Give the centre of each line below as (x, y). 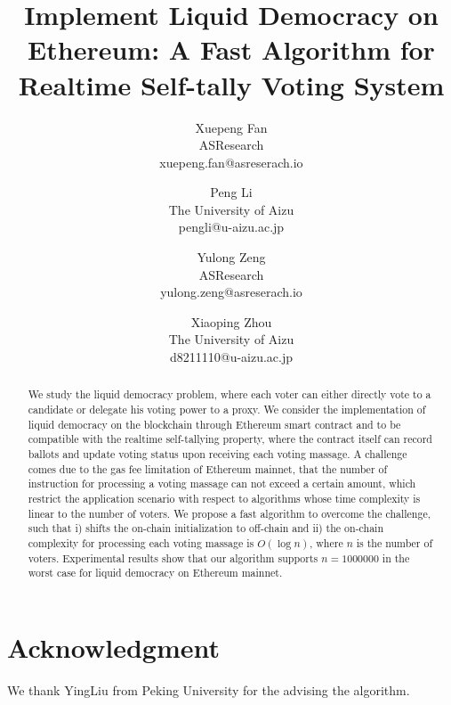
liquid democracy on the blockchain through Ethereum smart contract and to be (214, 424)
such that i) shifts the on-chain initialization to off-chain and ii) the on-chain (206, 528)
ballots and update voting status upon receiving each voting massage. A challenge (217, 454)
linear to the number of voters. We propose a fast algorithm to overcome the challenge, (230, 513)
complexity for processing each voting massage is (141, 542)
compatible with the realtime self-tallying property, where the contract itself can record (230, 439)
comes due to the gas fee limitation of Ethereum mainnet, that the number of (208, 468)
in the (396, 557)
